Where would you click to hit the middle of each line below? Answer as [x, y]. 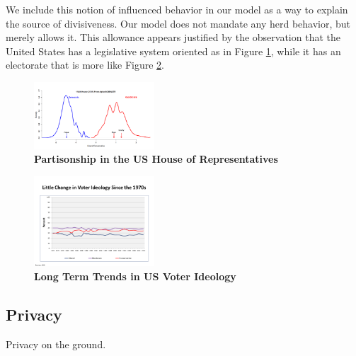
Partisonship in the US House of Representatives [156, 159]
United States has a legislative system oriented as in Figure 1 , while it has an [173, 51]
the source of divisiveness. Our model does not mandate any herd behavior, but [178, 23]
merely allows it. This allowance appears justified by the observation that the [173, 37]
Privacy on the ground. [56, 344]
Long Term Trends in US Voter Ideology [135, 276]
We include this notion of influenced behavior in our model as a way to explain [177, 9]
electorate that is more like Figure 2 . [85, 65]
